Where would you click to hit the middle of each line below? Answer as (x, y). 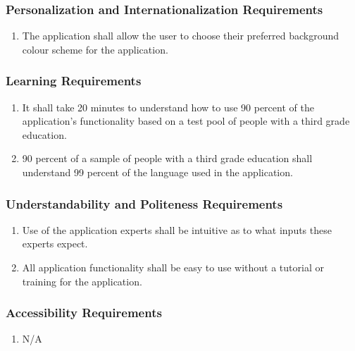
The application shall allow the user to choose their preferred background (181, 36)
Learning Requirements (74, 81)
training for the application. (82, 281)
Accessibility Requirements (84, 313)
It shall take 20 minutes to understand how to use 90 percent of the (168, 107)
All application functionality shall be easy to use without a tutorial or (173, 267)
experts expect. (55, 244)
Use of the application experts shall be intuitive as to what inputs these (177, 229)
